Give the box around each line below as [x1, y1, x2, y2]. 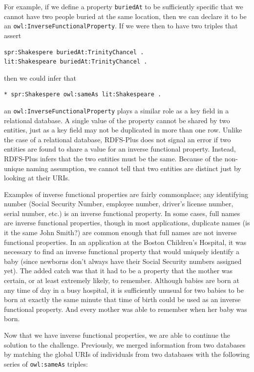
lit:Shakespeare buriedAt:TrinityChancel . [4, 58, 148, 66]
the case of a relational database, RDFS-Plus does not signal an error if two [4, 134, 231, 144]
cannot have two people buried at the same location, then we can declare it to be [4, 11, 247, 21]
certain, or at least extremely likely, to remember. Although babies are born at [4, 275, 239, 285]
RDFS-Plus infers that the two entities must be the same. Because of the [4, 153, 223, 163]
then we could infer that [4, 72, 76, 83]
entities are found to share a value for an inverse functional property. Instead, [4, 144, 236, 154]
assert [4, 30, 21, 40]
